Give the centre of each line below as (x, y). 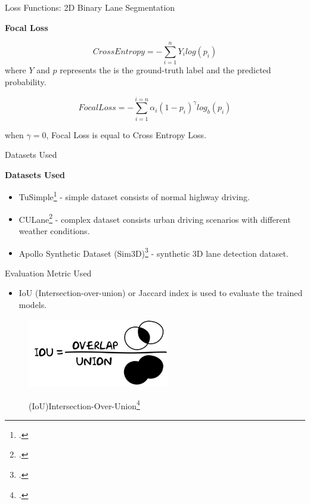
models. (33, 304)
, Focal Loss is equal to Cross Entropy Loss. (126, 134)
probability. (26, 81)
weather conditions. (54, 230)
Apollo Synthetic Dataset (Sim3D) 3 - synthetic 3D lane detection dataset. (154, 252)
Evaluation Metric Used (48, 273)
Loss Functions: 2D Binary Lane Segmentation (90, 7)
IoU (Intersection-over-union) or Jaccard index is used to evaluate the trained (161, 293)
